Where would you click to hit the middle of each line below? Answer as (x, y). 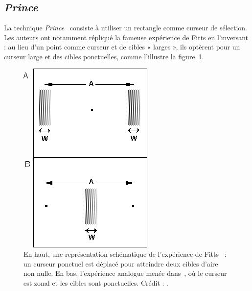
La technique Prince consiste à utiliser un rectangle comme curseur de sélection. (126, 28)
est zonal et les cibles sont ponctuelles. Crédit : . (96, 282)
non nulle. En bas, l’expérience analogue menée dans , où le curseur (125, 273)
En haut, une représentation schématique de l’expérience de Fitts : (125, 254)
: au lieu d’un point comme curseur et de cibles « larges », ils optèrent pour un (122, 47)
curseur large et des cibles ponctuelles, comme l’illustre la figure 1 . (104, 56)
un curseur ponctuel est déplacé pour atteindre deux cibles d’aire (121, 263)
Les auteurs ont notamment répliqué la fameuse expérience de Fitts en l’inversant (126, 37)
